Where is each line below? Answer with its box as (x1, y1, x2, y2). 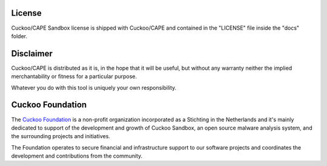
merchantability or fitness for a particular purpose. (11, 73, 137, 80)
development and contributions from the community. (11, 152, 143, 160)
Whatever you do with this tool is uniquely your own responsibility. (11, 84, 177, 91)
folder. (11, 32, 27, 39)
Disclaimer (11, 48, 53, 59)
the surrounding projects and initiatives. (11, 133, 110, 140)
